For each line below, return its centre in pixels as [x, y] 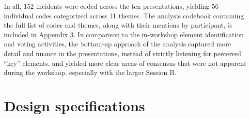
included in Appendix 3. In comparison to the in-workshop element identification [124, 34]
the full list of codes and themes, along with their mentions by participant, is [118, 25]
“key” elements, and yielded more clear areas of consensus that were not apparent [125, 63]
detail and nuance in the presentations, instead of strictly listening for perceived [123, 53]
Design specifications [75, 105]
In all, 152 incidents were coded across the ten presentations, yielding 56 [111, 6]
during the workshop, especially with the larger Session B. [90, 72]
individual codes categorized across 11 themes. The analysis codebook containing [124, 15]
